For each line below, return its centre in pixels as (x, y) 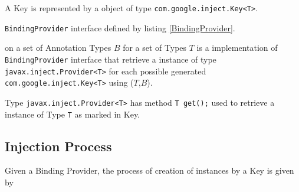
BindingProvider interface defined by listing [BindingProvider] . (120, 27)
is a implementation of (237, 48)
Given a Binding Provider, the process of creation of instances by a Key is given (149, 170)
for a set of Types (155, 48)
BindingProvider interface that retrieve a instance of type (111, 59)
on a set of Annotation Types (58, 48)
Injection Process (58, 146)
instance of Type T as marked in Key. (73, 114)
